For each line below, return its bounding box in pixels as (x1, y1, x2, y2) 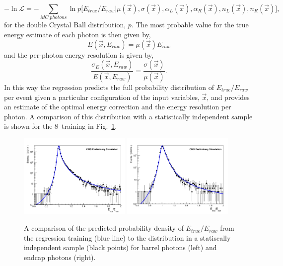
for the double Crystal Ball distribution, (4, 19, 126, 30)
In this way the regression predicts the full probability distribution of (4, 82, 214, 92)
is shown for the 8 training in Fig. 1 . (4, 121, 117, 131)
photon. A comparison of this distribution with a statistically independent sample (4, 111, 253, 121)
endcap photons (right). (24, 252, 96, 262)
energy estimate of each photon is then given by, (4, 29, 151, 39)
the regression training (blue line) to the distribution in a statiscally (24, 232, 231, 243)
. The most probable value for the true (131, 19, 249, 30)
